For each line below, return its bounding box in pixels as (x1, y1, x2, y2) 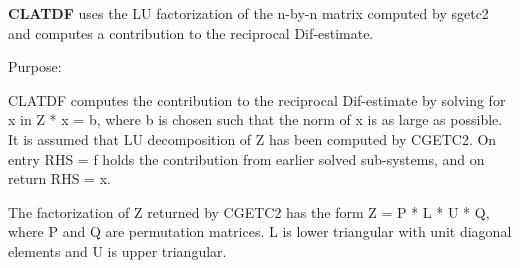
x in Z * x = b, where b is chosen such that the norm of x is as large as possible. (8, 109, 503, 130)
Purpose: (8, 56, 62, 77)
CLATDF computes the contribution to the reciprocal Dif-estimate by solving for (8, 89, 506, 110)
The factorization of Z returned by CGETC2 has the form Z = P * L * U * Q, (8, 201, 490, 222)
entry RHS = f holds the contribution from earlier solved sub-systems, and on (8, 148, 485, 169)
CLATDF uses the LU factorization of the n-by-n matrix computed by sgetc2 (8, 3, 489, 23)
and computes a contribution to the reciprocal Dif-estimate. (8, 22, 374, 43)
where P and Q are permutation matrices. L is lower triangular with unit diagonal (8, 221, 512, 242)
